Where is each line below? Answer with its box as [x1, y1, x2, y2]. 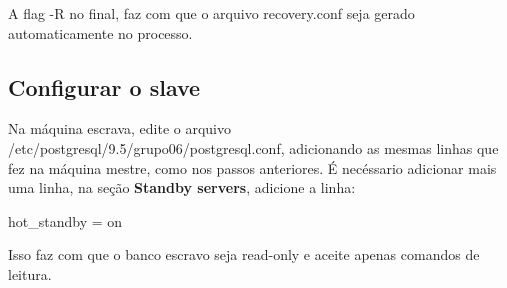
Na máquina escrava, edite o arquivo [8, 118, 231, 139]
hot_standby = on [8, 210, 123, 231]
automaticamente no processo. [8, 22, 193, 43]
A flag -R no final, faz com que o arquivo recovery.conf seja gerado [8, 3, 415, 23]
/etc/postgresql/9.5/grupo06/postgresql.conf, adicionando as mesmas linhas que [8, 137, 499, 158]
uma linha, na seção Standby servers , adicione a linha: [8, 177, 356, 198]
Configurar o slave [8, 71, 201, 102]
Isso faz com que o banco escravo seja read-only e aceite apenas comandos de [8, 244, 480, 265]
